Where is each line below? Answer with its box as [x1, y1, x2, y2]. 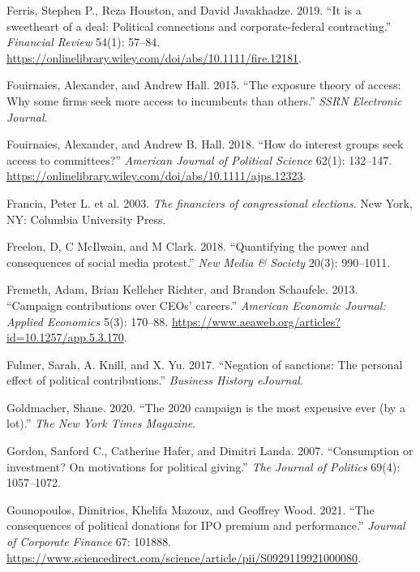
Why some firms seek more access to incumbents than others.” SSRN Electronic [6, 92, 402, 109]
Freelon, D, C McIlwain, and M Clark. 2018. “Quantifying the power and [6, 238, 370, 255]
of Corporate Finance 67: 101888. [6, 533, 172, 550]
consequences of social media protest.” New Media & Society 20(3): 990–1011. [6, 253, 391, 270]
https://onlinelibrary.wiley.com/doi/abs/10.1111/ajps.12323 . [6, 167, 306, 184]
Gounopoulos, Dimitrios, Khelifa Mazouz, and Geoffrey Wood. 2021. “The [6, 501, 375, 518]
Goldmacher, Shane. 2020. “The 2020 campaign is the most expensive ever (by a [6, 398, 405, 415]
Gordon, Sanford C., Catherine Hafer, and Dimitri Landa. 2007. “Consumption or [6, 442, 414, 459]
